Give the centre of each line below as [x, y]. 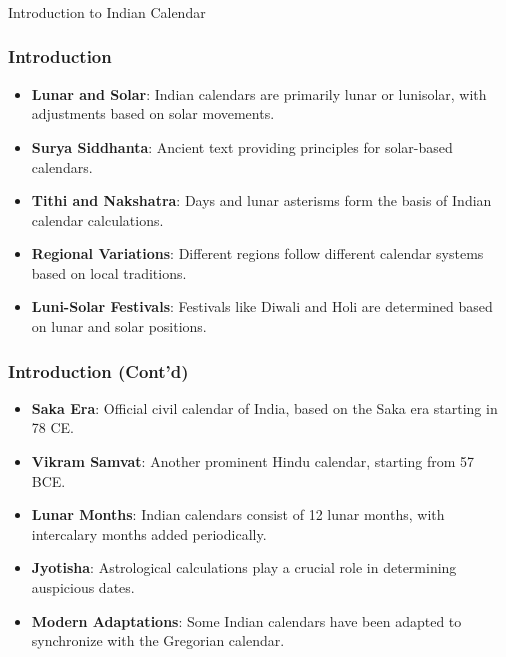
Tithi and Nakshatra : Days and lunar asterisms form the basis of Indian [261, 200]
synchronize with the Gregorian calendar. [158, 640]
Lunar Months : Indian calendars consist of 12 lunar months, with [238, 514]
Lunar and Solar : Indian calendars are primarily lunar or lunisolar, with [259, 93]
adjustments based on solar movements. [153, 113]
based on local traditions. [109, 272]
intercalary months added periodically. [149, 533]
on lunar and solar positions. [119, 326]
